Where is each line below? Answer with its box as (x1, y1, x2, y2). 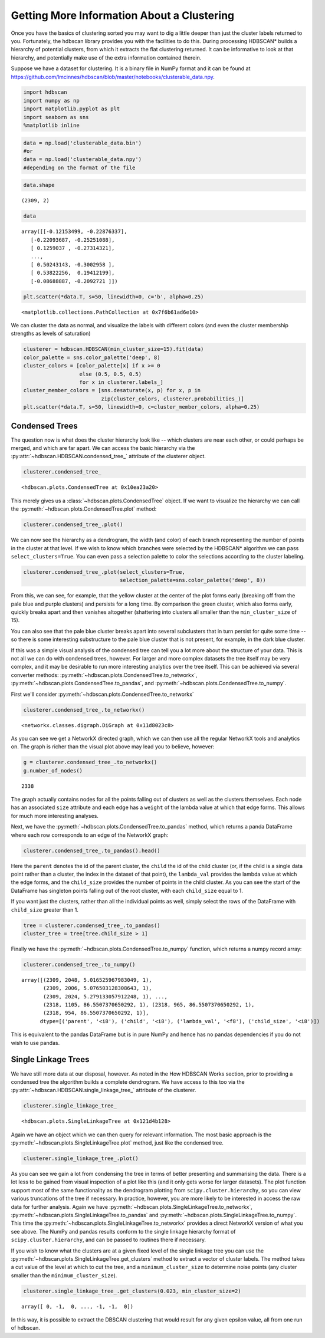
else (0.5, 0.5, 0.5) (79, 370, 142, 377)
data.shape (23, 182, 55, 189)
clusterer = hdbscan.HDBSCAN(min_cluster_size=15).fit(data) (23, 346, 204, 353)
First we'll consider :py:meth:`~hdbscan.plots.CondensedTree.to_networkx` (11, 691, 194, 698)
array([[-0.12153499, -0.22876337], (21, 228, 127, 235)
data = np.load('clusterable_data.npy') (23, 156, 142, 163)
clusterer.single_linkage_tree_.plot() (23, 1155, 139, 1162)
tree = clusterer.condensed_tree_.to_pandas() (23, 922, 160, 929)
